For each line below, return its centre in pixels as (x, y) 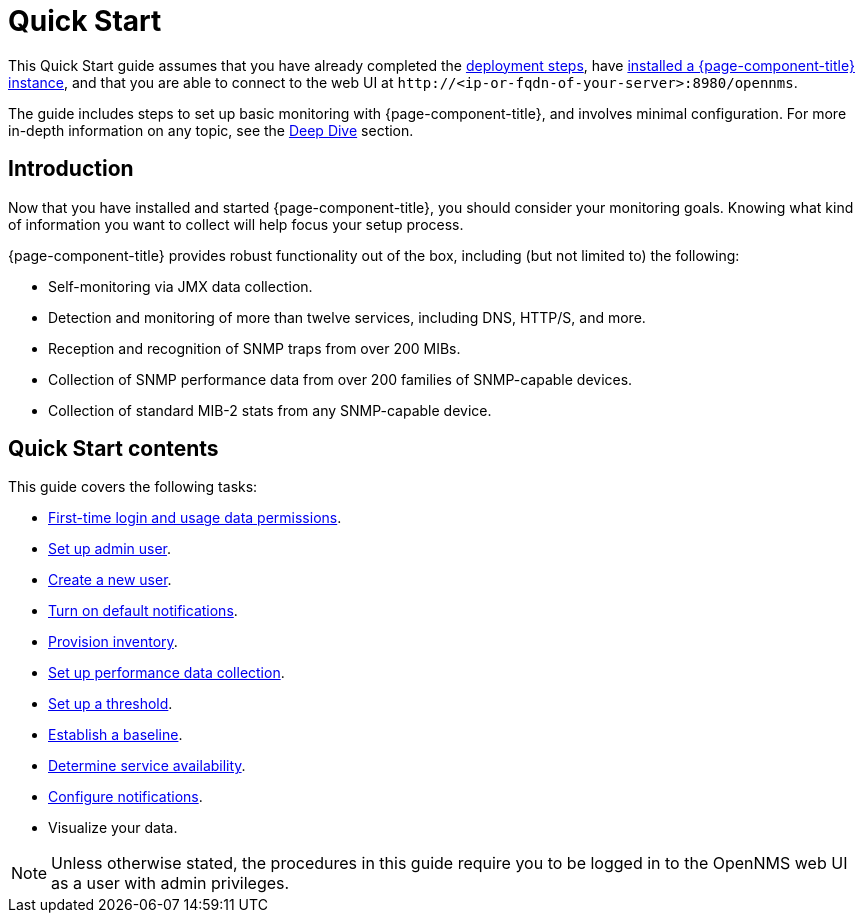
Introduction (71, 169)
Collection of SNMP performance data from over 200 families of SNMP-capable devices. (340, 379)
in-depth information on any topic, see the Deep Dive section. (211, 130)
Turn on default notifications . (143, 611)
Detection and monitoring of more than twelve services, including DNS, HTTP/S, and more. (347, 317)
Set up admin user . (110, 549)
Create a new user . (110, 580)
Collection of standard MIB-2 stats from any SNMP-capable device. (270, 410)
